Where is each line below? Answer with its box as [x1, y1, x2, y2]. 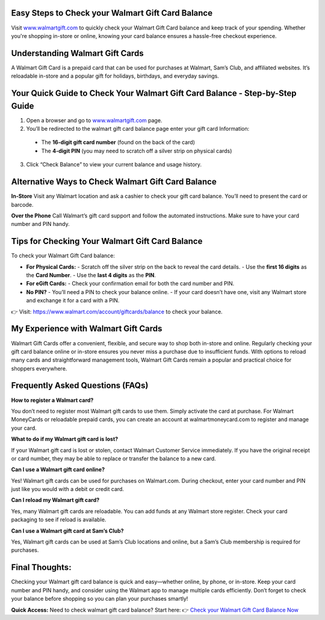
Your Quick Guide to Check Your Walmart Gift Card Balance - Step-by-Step [11, 88, 297, 99]
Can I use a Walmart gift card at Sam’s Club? [11, 527, 124, 534]
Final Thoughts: [11, 562, 72, 572]
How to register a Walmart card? [11, 396, 94, 404]
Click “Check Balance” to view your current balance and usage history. [26, 161, 202, 168]
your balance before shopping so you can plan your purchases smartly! [11, 595, 188, 603]
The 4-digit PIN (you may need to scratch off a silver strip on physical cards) [41, 147, 232, 154]
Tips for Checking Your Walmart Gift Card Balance [11, 236, 203, 246]
